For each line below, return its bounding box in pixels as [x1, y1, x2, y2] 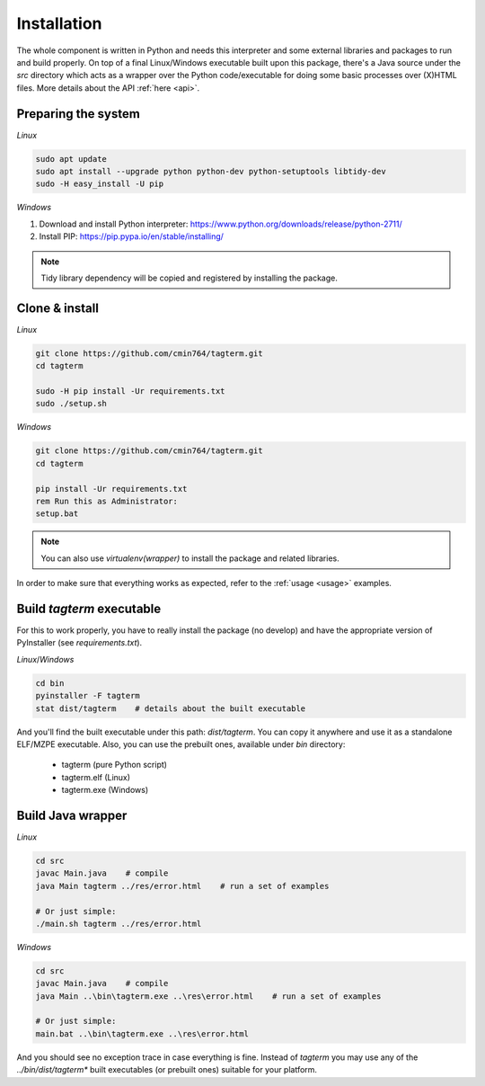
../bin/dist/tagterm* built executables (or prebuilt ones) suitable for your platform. [16, 1064, 318, 1075]
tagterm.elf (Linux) [61, 771, 130, 782]
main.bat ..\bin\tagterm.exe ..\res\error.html [35, 1028, 249, 1038]
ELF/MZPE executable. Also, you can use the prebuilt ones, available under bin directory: [16, 738, 346, 750]
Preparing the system [16, 106, 141, 121]
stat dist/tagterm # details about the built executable [35, 703, 306, 714]
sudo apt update [35, 154, 108, 164]
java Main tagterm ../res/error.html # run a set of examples [35, 881, 330, 891]
